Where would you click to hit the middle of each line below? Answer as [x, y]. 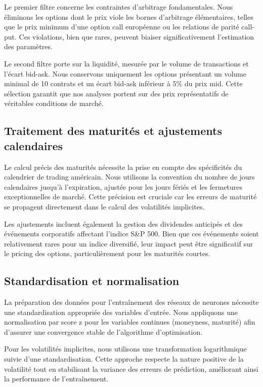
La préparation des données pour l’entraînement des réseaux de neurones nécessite [131, 302]
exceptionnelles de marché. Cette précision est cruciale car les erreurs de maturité [130, 197]
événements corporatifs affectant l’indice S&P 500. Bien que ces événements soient [131, 234]
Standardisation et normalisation [92, 281]
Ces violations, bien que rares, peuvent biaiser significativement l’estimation [137, 36]
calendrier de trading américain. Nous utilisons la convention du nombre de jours [129, 177]
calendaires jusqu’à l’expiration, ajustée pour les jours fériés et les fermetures [123, 186]
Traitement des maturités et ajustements [113, 131]
